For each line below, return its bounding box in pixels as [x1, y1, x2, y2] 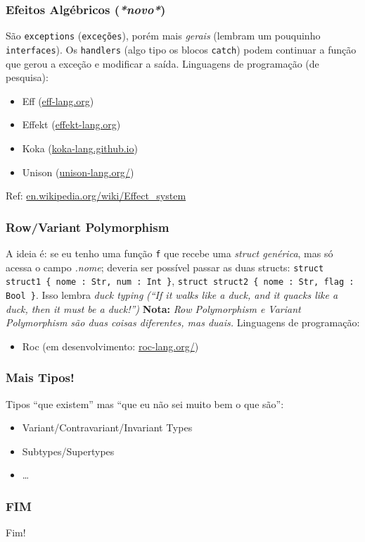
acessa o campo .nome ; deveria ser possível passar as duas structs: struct [6, 259, 324, 274]
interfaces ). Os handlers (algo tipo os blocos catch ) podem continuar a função [6, 42, 357, 56]
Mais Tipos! [6, 369, 75, 386]
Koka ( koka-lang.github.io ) [22, 140, 138, 155]
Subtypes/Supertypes [22, 443, 115, 458]
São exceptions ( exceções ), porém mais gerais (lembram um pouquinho [6, 28, 321, 43]
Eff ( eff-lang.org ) [22, 93, 94, 108]
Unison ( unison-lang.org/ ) [22, 164, 134, 179]
